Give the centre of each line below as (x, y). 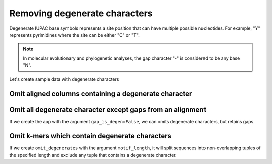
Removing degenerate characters (81, 13)
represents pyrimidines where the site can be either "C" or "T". (74, 35)
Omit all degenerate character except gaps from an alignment (108, 110)
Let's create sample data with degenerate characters (64, 79)
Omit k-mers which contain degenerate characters (90, 136)
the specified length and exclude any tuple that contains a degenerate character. (93, 155)
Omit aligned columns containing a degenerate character (101, 94)
